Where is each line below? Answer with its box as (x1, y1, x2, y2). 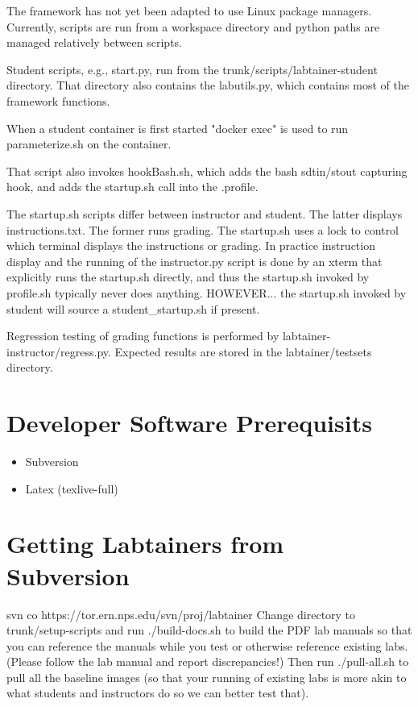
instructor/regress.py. (6, 343, 111, 360)
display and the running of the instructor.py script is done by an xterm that (6, 252, 383, 269)
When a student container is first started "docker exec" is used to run (6, 119, 349, 136)
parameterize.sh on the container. (6, 135, 172, 152)
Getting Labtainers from (6, 527, 284, 560)
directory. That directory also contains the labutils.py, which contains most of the (6, 77, 409, 94)
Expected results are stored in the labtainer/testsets (114, 343, 372, 360)
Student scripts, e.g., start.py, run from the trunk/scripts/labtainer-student (6, 60, 378, 77)
